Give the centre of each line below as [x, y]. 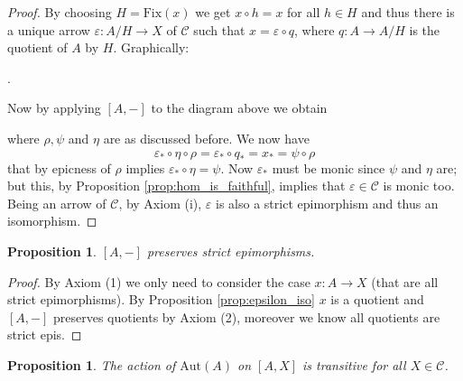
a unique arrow [49, 29]
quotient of [37, 47]
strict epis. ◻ [45, 335]
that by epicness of [59, 167]
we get [213, 12]
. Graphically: [151, 47]
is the [425, 29]
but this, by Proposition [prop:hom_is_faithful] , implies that [176, 186]
